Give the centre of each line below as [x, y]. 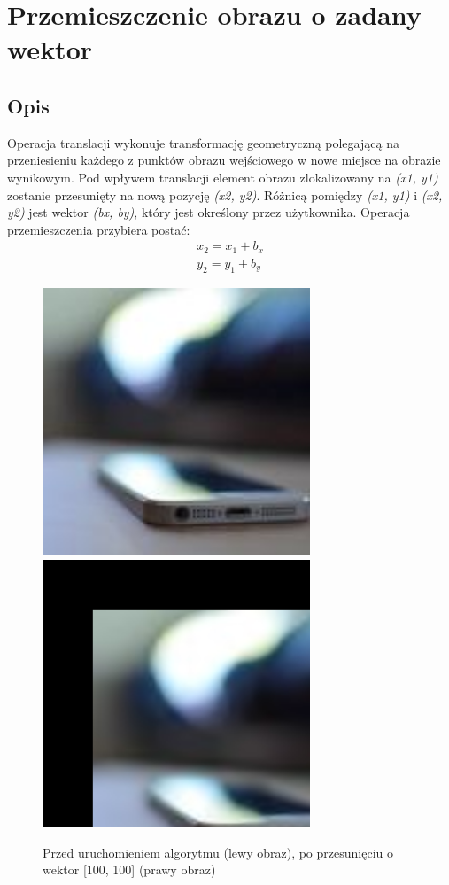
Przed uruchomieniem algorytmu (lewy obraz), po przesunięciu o [218, 852]
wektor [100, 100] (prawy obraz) [129, 869]
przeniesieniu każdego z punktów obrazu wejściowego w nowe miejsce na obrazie [224, 160]
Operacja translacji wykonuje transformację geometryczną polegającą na [203, 142]
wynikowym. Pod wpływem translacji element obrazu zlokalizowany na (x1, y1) [223, 177]
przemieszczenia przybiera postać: [99, 229]
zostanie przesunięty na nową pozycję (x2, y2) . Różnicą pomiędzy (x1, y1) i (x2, [225, 194]
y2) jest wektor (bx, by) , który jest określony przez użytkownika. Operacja [209, 212]
